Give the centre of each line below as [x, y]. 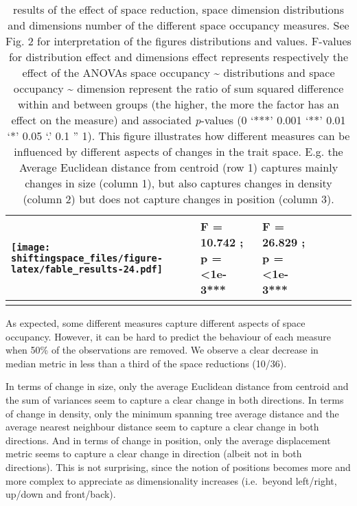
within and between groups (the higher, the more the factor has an [178, 104]
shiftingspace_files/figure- [87, 258]
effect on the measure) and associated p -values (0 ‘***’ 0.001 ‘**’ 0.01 [178, 120]
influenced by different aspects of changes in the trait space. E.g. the [178, 151]
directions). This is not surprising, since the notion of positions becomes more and [178, 467]
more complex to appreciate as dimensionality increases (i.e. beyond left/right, [171, 480]
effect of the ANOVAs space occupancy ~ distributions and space [178, 72]
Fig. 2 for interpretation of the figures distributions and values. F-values [178, 41]
